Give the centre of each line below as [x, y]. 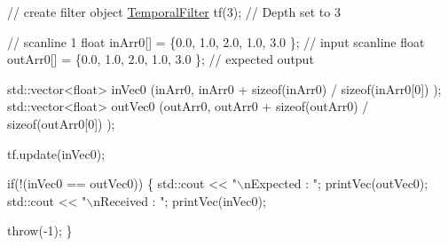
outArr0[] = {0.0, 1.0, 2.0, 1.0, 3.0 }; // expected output [161, 59]
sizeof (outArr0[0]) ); [61, 123]
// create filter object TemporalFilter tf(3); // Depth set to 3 [174, 12]
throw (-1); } [40, 230]
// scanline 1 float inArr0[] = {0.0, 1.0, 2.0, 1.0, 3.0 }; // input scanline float [216, 41]
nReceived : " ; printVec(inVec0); [180, 200]
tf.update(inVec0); [56, 153]
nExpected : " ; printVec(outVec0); [336, 183]
